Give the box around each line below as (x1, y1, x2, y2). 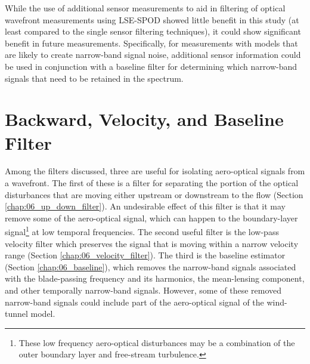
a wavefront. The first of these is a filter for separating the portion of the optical (5, 177, 299, 189)
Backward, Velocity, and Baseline (5, 107, 284, 131)
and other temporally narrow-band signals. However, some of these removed (5, 284, 282, 297)
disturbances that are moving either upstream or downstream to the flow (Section (5, 188, 303, 200)
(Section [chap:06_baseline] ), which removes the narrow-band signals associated (5, 260, 296, 273)
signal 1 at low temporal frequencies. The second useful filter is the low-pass (5, 224, 279, 238)
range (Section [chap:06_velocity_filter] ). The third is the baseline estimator (5, 249, 286, 261)
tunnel (5, 307, 28, 320)
